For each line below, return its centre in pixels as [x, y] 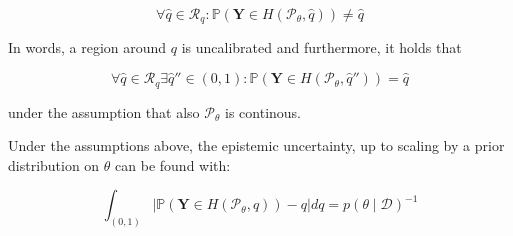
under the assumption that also [104, 111]
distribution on [54, 164]
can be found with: [173, 164]
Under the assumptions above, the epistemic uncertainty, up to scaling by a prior [256, 145]
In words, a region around [87, 47]
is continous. [263, 111]
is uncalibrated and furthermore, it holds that [321, 47]
